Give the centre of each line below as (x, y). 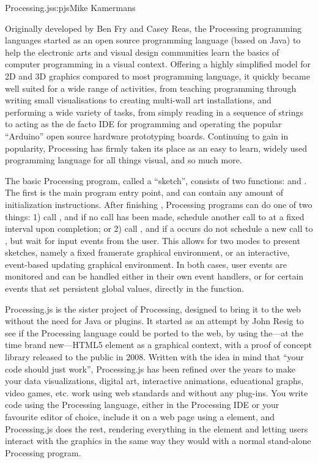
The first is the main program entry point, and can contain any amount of (144, 192)
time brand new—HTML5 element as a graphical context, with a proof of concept (159, 345)
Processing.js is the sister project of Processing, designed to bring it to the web (153, 309)
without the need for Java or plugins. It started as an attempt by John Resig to (154, 321)
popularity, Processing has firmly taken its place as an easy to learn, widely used (156, 148)
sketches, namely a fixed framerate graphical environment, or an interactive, (147, 252)
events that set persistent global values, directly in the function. (124, 288)
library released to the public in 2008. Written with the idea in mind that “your (154, 357)
